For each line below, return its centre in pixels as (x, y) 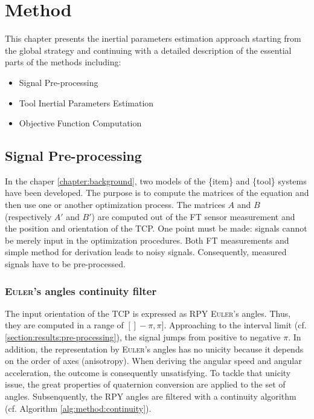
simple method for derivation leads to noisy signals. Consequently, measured (146, 252)
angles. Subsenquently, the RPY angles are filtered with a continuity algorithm (151, 396)
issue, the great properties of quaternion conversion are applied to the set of (145, 384)
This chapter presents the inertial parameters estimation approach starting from (153, 38)
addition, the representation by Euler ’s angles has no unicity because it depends (154, 349)
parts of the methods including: (63, 62)
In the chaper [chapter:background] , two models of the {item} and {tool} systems (156, 180)
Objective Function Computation (80, 123)
